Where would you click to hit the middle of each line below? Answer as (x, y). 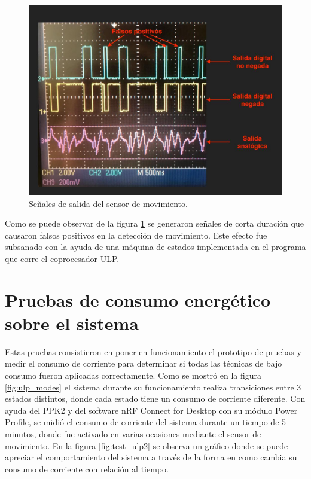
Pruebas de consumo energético (138, 299)
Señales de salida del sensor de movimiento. (108, 203)
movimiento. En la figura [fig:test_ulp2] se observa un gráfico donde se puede (147, 445)
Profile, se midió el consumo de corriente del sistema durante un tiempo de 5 (146, 422)
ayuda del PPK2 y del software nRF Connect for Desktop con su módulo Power (151, 410)
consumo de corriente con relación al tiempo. (87, 469)
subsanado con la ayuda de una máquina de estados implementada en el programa (155, 247)
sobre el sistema (72, 323)
